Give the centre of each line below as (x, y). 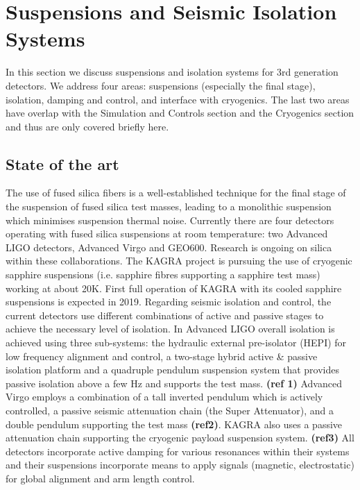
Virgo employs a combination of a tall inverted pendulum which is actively (164, 397)
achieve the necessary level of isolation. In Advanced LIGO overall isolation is (170, 329)
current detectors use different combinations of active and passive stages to (165, 315)
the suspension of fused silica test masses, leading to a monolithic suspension (169, 206)
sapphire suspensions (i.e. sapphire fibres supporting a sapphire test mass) (163, 274)
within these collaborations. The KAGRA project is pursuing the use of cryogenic (179, 261)
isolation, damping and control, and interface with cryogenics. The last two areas (178, 99)
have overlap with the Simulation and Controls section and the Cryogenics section (180, 113)
